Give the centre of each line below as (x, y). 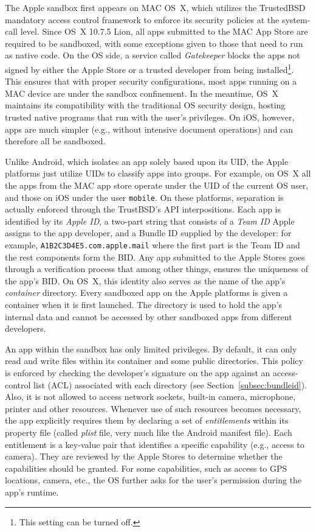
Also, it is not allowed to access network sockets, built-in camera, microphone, (150, 397)
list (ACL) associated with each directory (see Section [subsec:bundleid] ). (170, 384)
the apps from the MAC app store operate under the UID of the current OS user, (157, 185)
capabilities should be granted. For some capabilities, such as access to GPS (146, 468)
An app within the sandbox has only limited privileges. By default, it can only (151, 348)
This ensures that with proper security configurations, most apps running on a (151, 81)
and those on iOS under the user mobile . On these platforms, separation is (144, 197)
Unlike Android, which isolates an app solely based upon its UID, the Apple (147, 161)
